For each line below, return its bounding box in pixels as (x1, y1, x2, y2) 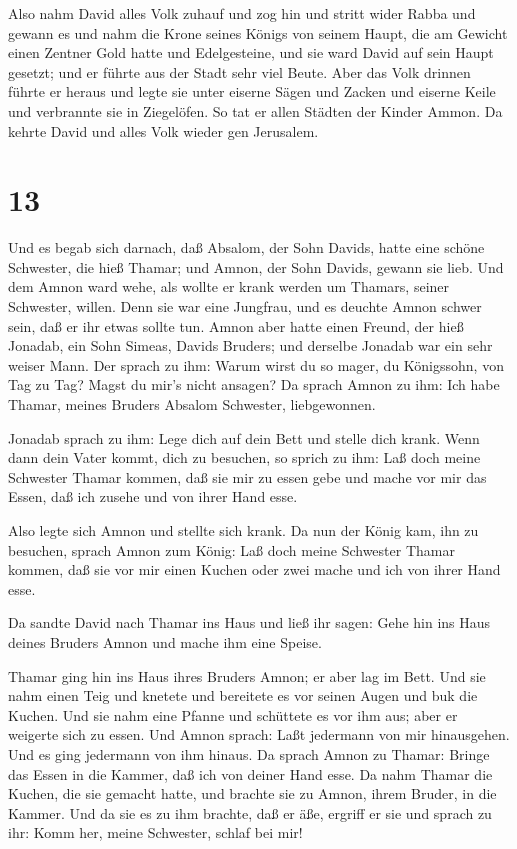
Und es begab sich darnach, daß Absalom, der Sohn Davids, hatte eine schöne (8, 237, 485, 258)
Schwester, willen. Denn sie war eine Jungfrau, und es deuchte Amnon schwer (8, 296, 482, 317)
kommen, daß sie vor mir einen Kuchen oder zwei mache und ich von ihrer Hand (8, 559, 501, 580)
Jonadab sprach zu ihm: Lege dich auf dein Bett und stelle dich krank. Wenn (8, 427, 480, 448)
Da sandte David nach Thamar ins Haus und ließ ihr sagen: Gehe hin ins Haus (8, 612, 491, 633)
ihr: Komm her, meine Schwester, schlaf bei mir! (8, 822, 303, 843)
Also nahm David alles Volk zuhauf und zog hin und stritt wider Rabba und (8, 3, 476, 23)
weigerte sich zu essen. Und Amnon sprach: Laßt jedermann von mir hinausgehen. (8, 724, 510, 745)
